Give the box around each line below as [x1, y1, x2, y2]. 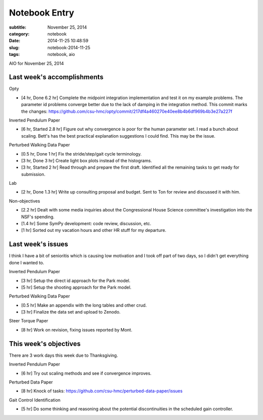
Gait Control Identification [9, 397, 61, 403]
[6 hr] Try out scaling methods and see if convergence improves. [21, 370, 152, 376]
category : [9, 31, 30, 36]
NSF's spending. [21, 214, 55, 220]
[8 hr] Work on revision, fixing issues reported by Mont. [21, 327, 132, 332]
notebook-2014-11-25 [47, 44, 91, 51]
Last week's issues [9, 240, 68, 248]
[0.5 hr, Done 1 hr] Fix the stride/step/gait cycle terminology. [21, 151, 142, 157]
